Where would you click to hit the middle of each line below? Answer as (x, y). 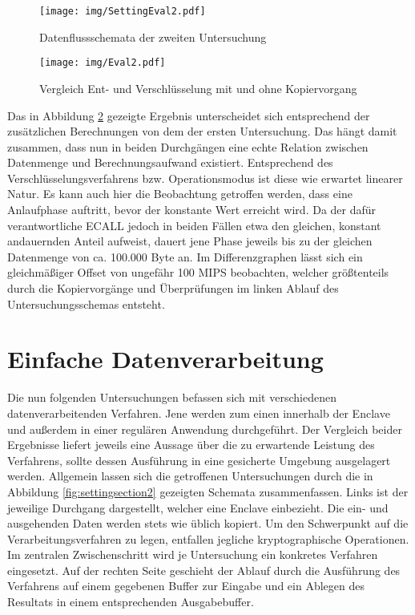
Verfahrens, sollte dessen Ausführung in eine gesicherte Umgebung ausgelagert (199, 460)
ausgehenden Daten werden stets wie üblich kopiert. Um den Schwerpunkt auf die (208, 523)
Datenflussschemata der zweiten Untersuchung (153, 36)
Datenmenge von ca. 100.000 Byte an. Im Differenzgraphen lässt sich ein (185, 256)
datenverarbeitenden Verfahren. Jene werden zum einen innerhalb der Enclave (199, 413)
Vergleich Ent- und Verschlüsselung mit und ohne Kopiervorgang (198, 88)
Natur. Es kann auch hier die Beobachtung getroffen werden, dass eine (180, 194)
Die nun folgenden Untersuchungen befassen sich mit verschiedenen (172, 397)
